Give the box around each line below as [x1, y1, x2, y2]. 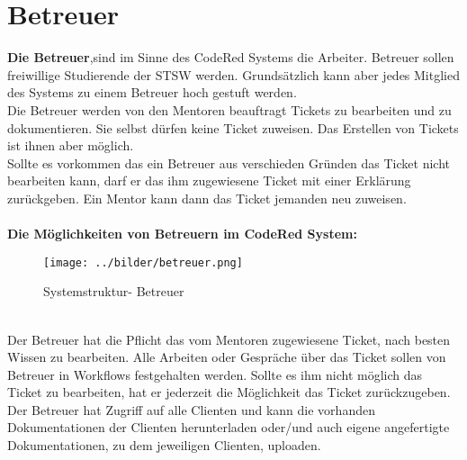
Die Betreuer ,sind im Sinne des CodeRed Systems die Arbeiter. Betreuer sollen [7, 48, 454, 67]
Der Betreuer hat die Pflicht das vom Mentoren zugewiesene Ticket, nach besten [7, 329, 451, 348]
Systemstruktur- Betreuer [43, 282, 184, 301]
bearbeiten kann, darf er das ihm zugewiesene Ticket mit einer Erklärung [7, 171, 411, 190]
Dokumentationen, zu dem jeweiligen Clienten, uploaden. [7, 436, 321, 455]
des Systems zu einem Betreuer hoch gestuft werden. [7, 83, 297, 102]
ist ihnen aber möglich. [7, 136, 134, 155]
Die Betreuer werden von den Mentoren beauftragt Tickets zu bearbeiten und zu [7, 100, 452, 119]
